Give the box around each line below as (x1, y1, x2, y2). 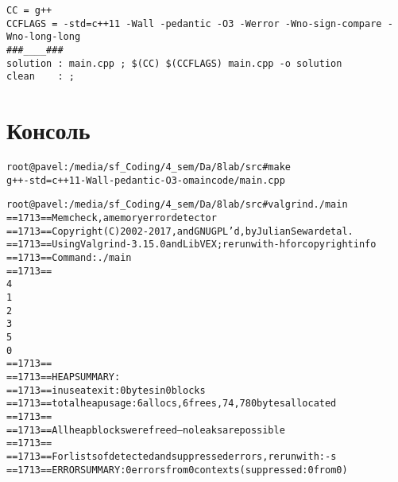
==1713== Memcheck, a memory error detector (6, 212, 217, 224)
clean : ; (6, 71, 75, 83)
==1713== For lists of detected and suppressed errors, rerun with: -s (6, 450, 337, 462)
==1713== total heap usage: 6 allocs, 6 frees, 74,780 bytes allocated (6, 398, 337, 410)
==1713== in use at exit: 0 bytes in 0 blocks (6, 384, 206, 396)
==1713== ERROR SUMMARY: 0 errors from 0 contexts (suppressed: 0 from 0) (6, 464, 348, 476)
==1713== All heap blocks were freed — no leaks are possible (6, 424, 285, 436)
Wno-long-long (6, 31, 81, 43)
